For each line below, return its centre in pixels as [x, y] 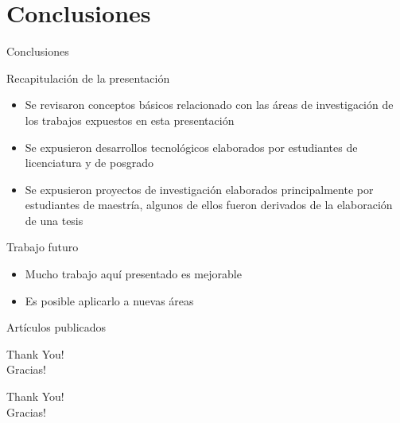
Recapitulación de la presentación [88, 78]
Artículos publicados [56, 327]
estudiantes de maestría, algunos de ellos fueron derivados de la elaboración [209, 205]
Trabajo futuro [43, 247]
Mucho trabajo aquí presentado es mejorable [133, 274]
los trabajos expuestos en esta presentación [130, 120]
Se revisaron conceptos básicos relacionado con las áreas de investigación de [209, 105]
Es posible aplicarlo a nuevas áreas [109, 300]
